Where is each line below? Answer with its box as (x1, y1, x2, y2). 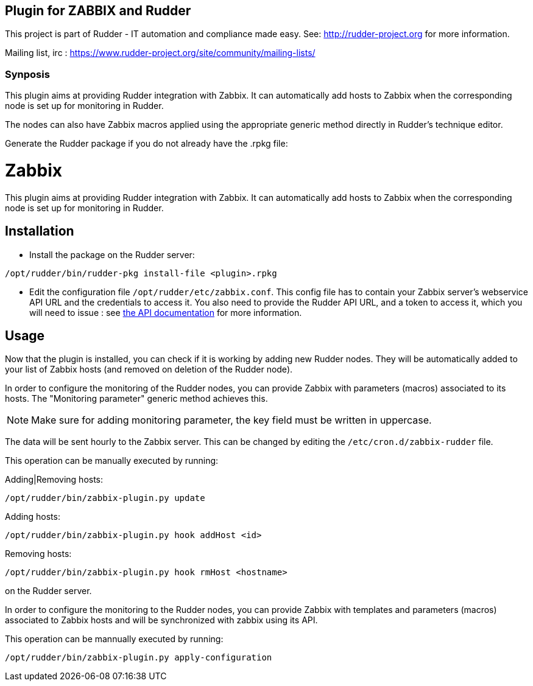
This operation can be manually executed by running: (5, 455, 219, 466)
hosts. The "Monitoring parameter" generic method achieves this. (5, 393, 268, 404)
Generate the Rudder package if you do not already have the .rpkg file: (5, 138, 288, 149)
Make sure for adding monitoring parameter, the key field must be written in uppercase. (31, 414, 432, 427)
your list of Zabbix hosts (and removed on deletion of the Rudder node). (5, 364, 293, 375)
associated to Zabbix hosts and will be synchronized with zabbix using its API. (5, 615, 318, 626)
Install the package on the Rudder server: (29, 249, 195, 260)
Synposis (5, 68, 50, 80)
